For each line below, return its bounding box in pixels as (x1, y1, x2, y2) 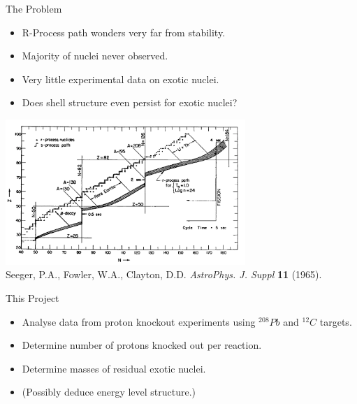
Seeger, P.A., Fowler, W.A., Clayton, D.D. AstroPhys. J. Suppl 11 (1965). (6, 267, 322, 282)
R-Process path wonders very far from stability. (22, 24, 226, 39)
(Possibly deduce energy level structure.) (22, 384, 196, 399)
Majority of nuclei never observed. (22, 48, 168, 63)
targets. (319, 314, 352, 329)
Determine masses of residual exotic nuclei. (22, 361, 206, 375)
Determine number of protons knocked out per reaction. (22, 338, 262, 352)
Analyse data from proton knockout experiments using (22, 314, 256, 329)
